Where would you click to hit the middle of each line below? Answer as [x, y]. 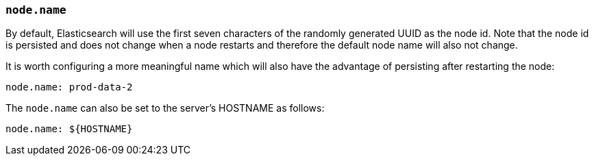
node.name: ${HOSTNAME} [69, 129]
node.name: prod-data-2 [69, 87]
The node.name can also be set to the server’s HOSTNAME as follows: [165, 108]
